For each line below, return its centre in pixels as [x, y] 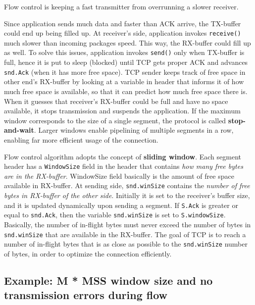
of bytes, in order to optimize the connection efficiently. [88, 253]
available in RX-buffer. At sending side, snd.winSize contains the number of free [127, 185]
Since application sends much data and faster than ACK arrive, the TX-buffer [123, 23]
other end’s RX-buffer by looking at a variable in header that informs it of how [124, 81]
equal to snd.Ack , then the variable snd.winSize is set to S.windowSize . [115, 215]
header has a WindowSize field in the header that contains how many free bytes [124, 166]
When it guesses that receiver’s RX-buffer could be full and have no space [116, 101]
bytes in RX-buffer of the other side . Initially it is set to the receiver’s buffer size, [127, 195]
